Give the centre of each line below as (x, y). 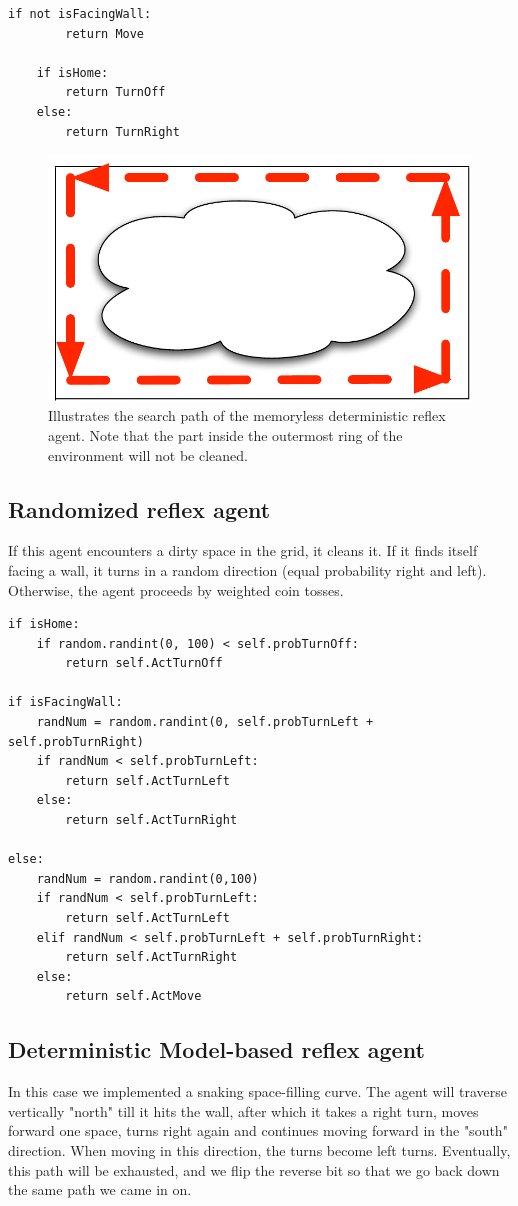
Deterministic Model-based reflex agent (216, 1049)
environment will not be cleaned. (148, 454)
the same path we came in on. (100, 1189)
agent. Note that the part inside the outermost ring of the (225, 434)
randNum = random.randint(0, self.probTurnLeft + (205, 722)
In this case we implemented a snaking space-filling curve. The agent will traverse (257, 1091)
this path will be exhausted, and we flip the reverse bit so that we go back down (254, 1169)
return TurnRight (122, 131)
